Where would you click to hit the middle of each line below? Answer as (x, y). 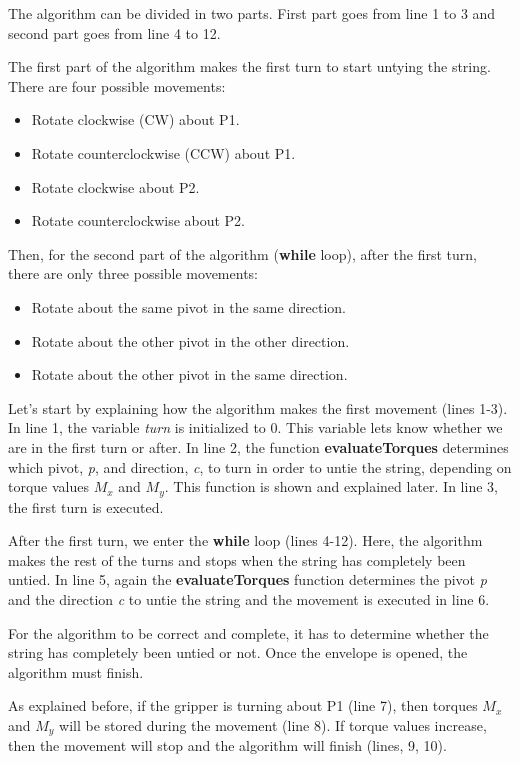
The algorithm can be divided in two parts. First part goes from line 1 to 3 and (252, 13)
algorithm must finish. (76, 671)
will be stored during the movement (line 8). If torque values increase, (273, 724)
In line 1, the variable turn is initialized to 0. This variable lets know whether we (255, 427)
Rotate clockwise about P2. (115, 186)
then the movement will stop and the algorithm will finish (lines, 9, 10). (227, 745)
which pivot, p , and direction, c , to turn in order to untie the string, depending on (260, 466)
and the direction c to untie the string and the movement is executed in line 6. (249, 598)
